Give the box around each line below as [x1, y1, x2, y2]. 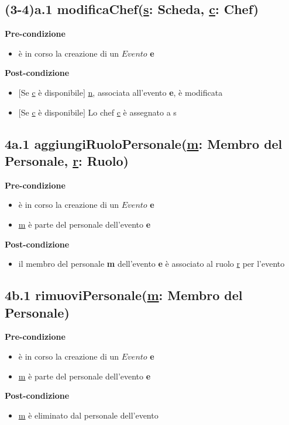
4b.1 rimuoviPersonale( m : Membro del [5, 286, 243, 304]
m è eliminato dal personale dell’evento [18, 409, 159, 421]
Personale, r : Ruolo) [5, 151, 129, 169]
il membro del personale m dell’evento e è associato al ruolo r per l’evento [18, 257, 285, 270]
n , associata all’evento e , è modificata [88, 86, 223, 98]
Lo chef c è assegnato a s [88, 106, 177, 118]
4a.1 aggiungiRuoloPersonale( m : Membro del [5, 134, 283, 152]
